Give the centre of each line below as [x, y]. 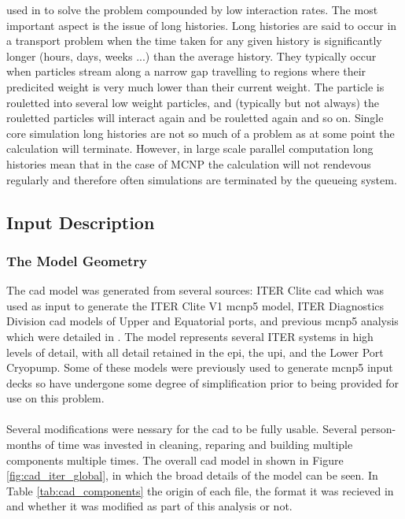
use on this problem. [55, 398]
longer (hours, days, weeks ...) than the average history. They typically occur [191, 56]
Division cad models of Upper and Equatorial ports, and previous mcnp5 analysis [202, 321]
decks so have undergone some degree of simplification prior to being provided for [203, 382]
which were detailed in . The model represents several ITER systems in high [190, 336]
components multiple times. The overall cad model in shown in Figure [175, 460]
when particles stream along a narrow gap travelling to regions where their [186, 71]
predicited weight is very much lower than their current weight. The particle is [195, 86]
